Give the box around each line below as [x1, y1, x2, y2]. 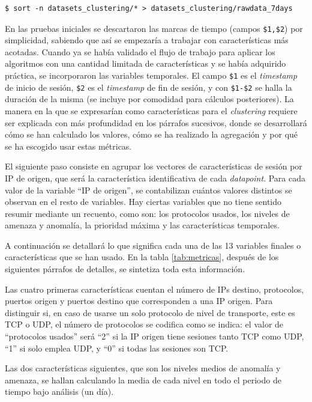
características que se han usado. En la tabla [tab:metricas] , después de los [5, 251, 279, 263]
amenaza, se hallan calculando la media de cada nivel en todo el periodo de [5, 373, 281, 386]
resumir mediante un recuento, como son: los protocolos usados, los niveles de [5, 207, 290, 219]
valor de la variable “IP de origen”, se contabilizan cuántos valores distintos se [5, 183, 292, 196]
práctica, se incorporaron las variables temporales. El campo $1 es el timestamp [5, 69, 298, 82]
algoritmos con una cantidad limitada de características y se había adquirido [5, 57, 286, 70]
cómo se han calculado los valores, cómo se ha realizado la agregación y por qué [5, 128, 298, 141]
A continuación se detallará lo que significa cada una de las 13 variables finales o [5, 239, 301, 251]
